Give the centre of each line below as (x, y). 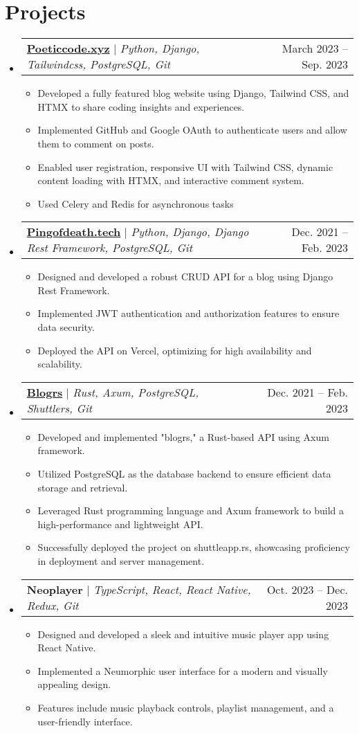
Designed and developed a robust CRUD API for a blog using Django (185, 277)
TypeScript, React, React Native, (172, 589)
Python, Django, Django (190, 232)
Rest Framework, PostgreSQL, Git (109, 248)
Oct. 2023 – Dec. (307, 589)
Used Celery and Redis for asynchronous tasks (136, 203)
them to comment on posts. (96, 143)
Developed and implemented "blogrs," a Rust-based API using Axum (183, 436)
